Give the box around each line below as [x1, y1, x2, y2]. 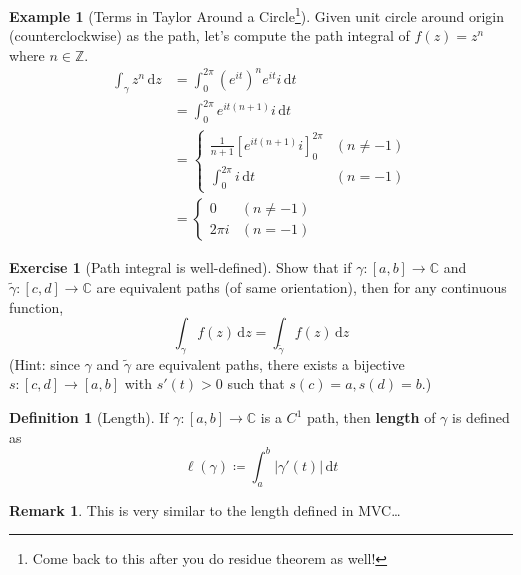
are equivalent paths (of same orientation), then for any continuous [96, 276, 507, 297]
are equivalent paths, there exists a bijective [135, 353, 405, 374]
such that [227, 373, 285, 394]
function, [9, 296, 64, 317]
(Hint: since [9, 353, 80, 374]
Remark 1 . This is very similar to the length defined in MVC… [9, 499, 401, 520]
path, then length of [306, 407, 436, 428]
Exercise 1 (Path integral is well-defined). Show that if [9, 257, 352, 278]
